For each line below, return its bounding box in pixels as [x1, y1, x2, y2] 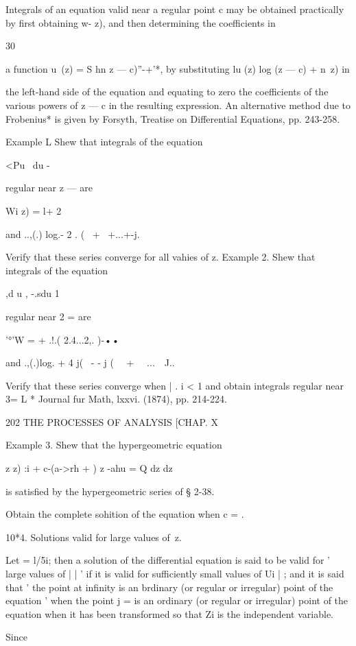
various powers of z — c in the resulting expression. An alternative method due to [5, 97, 351, 112]
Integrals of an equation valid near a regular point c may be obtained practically [5, 2, 344, 16]
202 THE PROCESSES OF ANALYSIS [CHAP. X [5, 414, 218, 429]
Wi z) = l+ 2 [5, 203, 62, 217]
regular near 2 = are [5, 309, 91, 323]
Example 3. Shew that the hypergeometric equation [5, 438, 222, 452]
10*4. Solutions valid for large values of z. [5, 529, 182, 544]
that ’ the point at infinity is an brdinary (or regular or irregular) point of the [5, 579, 333, 594]
